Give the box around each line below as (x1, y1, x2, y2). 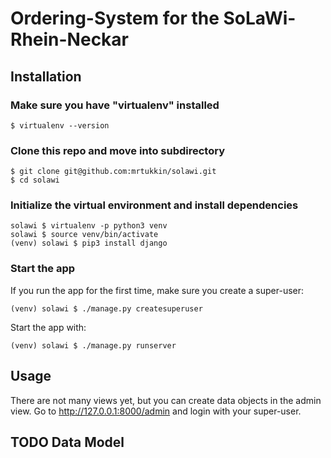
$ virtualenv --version (10, 120, 110, 131)
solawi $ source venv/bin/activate (10, 230, 159, 240)
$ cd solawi (10, 175, 60, 186)
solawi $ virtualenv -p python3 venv (10, 221, 168, 231)
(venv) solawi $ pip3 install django (10, 238, 168, 249)
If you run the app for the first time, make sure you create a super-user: (10, 284, 305, 296)
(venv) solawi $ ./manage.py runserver (10, 340, 177, 351)
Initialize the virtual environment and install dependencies (10, 198, 299, 212)
